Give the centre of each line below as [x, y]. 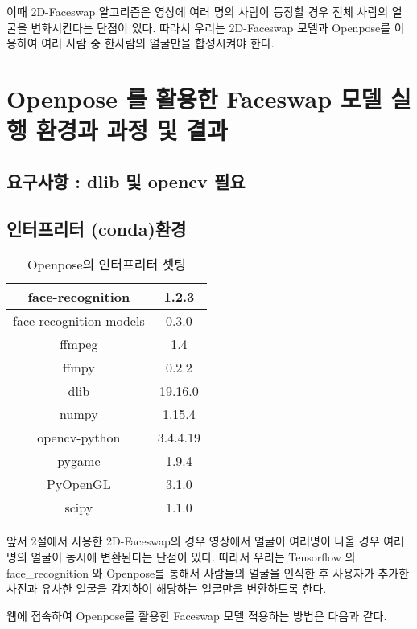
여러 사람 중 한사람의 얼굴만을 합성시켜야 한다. [158, 43]
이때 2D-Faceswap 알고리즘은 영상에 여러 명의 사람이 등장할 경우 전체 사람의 [198, 11]
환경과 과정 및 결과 [132, 130]
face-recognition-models [79, 321]
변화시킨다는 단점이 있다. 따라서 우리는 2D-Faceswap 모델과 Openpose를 [211, 27]
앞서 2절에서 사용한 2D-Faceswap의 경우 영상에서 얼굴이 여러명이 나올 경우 [193, 541]
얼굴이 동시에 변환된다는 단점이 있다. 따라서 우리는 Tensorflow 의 [193, 556]
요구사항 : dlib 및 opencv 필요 [126, 181]
